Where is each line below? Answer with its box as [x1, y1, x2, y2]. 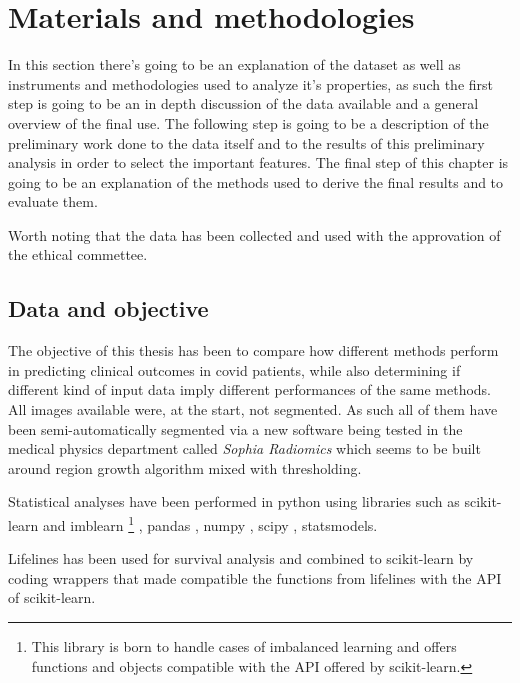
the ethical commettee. [8, 244, 148, 265]
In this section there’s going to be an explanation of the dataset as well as [8, 54, 461, 75]
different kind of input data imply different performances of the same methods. [8, 379, 492, 400]
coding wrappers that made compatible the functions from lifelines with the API [8, 567, 502, 588]
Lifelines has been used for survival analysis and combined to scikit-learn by [8, 548, 474, 569]
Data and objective [8, 293, 209, 324]
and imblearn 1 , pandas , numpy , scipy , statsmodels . [43, 512, 378, 535]
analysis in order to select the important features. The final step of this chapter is [8, 152, 509, 173]
